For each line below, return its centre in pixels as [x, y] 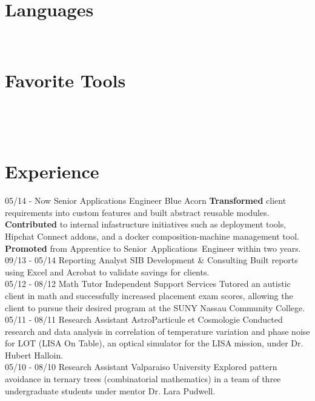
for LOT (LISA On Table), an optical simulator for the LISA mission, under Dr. [154, 343]
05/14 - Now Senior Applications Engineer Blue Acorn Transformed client [146, 200]
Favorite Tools [65, 80]
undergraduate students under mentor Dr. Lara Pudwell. [110, 390]
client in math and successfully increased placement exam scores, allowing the [149, 295]
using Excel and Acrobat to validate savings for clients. [107, 271]
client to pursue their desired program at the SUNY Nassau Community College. [155, 307]
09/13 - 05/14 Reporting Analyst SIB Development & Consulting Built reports [151, 260]
